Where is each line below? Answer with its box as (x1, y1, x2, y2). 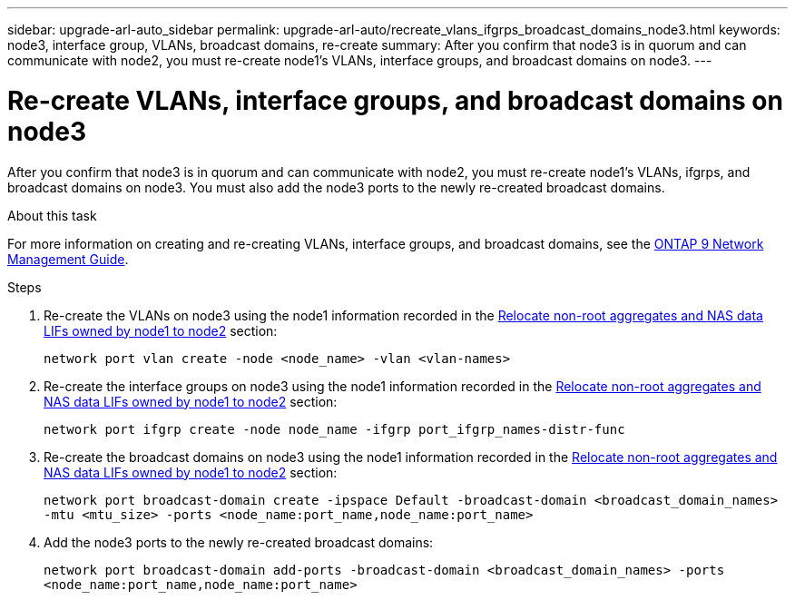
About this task (7, 207, 97, 223)
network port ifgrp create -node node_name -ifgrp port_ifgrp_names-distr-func (44, 421, 625, 437)
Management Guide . (7, 251, 129, 267)
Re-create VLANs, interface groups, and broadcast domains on (7, 84, 783, 116)
